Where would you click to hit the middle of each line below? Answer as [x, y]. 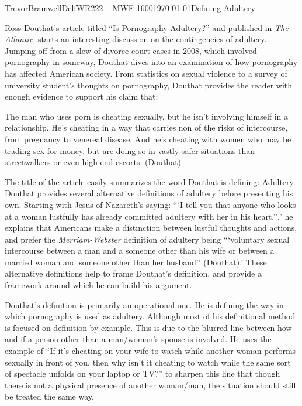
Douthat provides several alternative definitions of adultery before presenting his [149, 193]
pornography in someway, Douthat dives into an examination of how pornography [151, 62]
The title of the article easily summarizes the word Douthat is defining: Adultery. [150, 181]
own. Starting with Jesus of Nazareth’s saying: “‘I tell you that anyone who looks [150, 204]
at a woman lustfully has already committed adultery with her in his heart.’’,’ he [149, 216]
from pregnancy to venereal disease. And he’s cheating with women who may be [148, 139]
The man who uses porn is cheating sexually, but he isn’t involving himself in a [147, 116]
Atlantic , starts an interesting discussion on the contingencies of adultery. [136, 39]
